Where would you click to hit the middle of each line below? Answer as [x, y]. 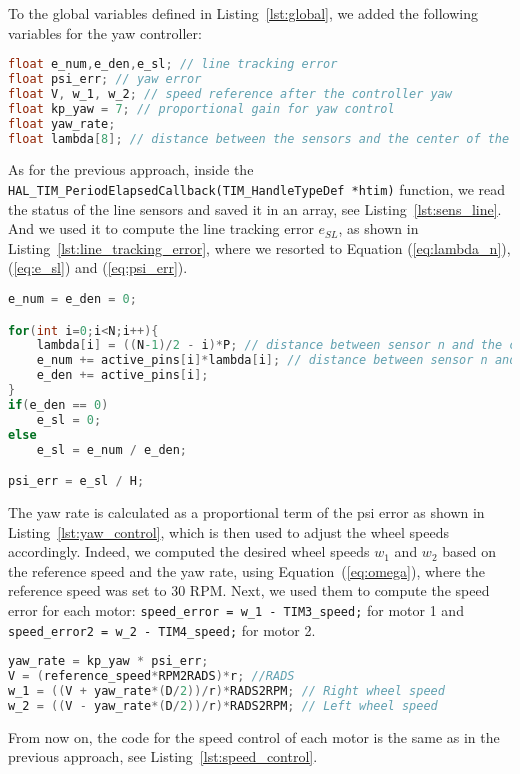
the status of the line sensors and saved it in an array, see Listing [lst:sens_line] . [255, 208]
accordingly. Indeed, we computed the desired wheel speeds [189, 551]
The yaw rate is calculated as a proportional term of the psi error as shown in [246, 512]
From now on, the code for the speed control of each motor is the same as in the [254, 736]
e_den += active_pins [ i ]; [122, 375]
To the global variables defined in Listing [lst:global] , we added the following [243, 13]
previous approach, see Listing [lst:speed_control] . [163, 756]
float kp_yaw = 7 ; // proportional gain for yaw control [201, 108]
